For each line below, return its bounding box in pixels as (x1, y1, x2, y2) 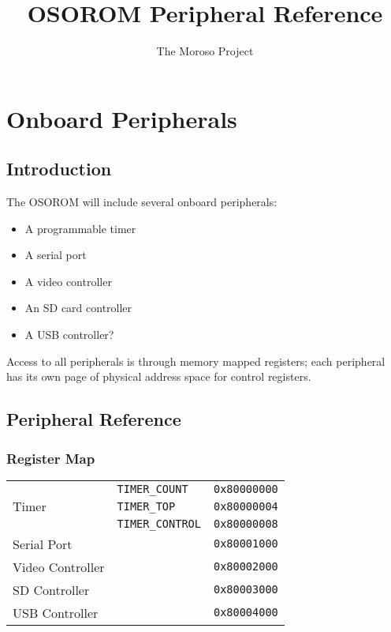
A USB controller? (24, 326, 114, 343)
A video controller (24, 273, 112, 289)
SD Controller (13, 580, 90, 599)
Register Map (6, 448, 95, 468)
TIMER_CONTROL (117, 517, 201, 530)
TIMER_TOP (117, 499, 176, 513)
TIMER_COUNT (117, 482, 188, 495)
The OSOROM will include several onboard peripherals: (6, 194, 277, 210)
